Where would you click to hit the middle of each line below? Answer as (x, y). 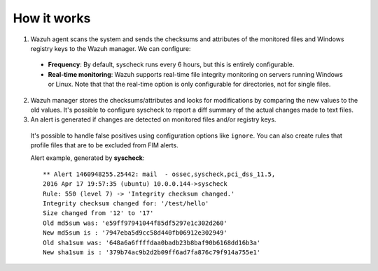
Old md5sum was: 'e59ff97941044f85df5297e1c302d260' (135, 223)
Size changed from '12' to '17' (98, 213)
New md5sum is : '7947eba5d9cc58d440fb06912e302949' (135, 233)
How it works (52, 18)
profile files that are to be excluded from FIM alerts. (104, 145)
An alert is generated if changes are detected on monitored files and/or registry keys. (153, 119)
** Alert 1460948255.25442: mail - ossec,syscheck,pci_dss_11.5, (159, 174)
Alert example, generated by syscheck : (87, 158)
